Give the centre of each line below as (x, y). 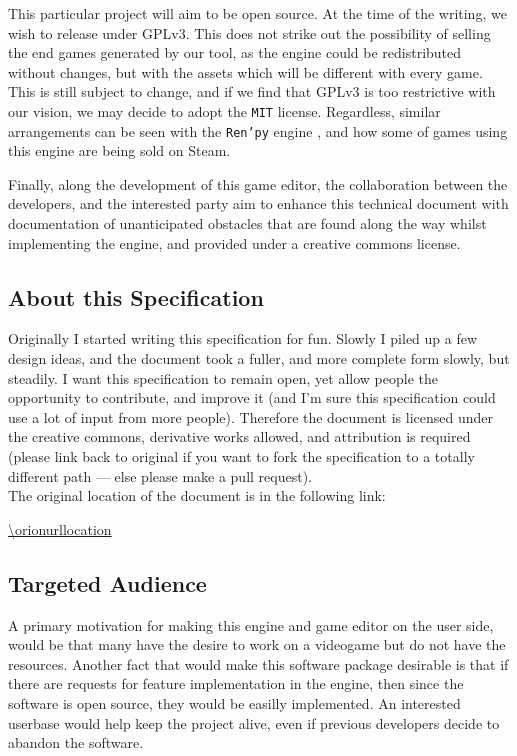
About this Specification (136, 296)
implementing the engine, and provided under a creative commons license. (234, 242)
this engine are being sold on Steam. (119, 150)
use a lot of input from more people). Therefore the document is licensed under (250, 416)
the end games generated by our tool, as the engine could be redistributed (235, 52)
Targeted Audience (107, 582)
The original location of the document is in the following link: (197, 495)
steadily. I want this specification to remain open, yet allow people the (223, 377)
